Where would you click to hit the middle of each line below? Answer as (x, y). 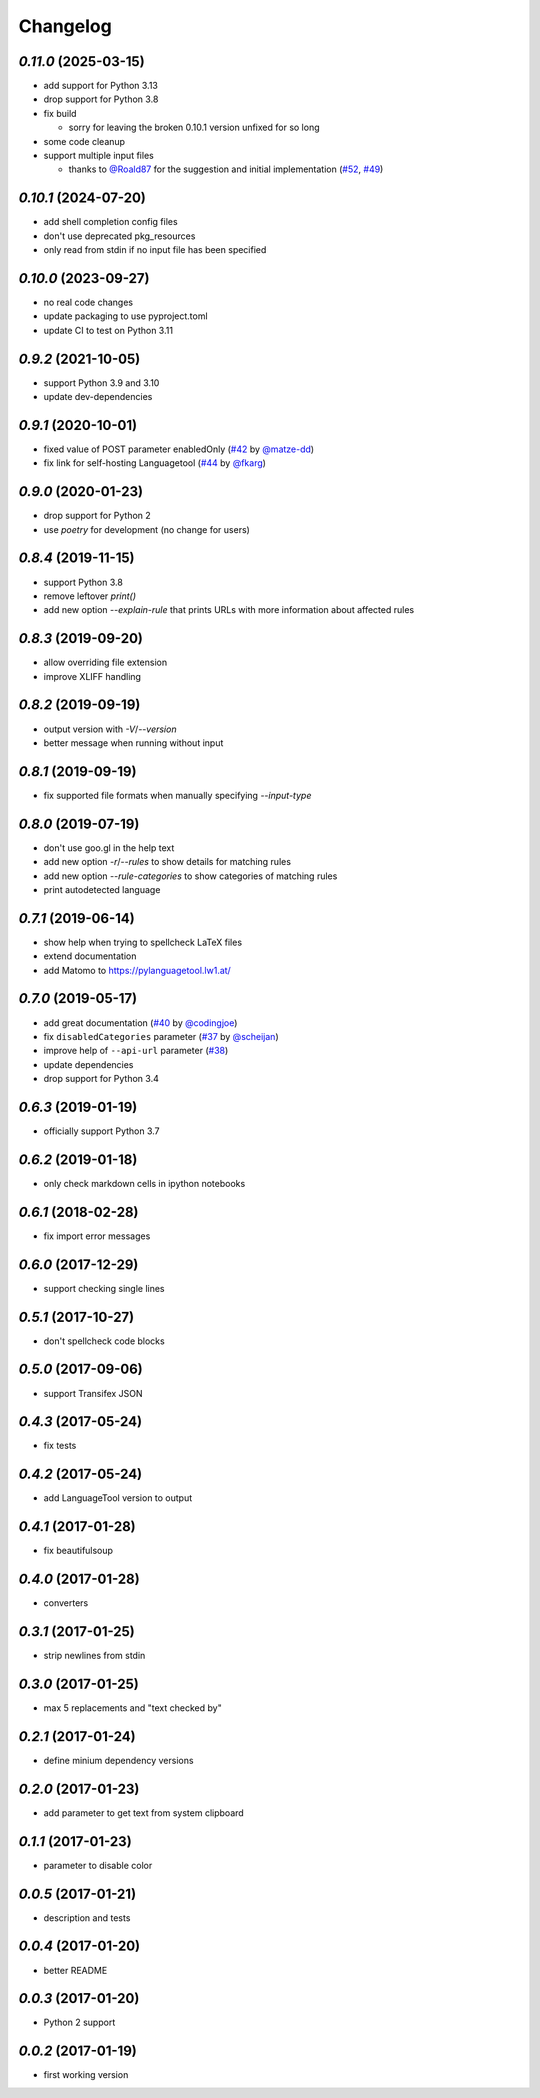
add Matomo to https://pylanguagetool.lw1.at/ (137, 970)
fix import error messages (97, 1236)
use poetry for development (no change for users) (146, 529)
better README (75, 1970)
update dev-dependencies (98, 397)
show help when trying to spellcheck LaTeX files (143, 942)
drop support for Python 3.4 (101, 1079)
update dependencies (88, 1064)
